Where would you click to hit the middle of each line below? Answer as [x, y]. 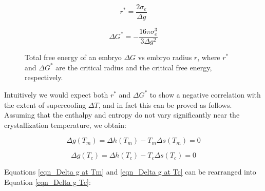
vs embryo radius [165, 57]
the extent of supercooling [45, 104]
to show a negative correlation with [205, 94]
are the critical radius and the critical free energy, [134, 67]
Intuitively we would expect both [56, 94]
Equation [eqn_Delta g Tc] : [48, 182]
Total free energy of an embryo [73, 57]
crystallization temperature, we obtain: [65, 125]
